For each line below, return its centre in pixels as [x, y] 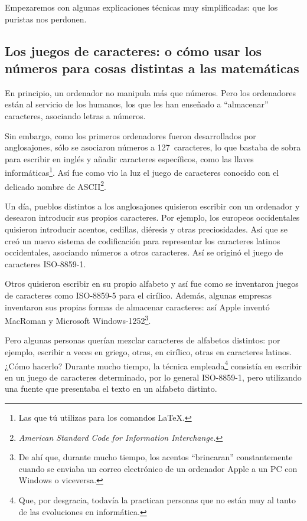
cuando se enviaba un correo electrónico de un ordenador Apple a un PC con [158, 468]
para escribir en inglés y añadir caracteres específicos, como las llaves [129, 158]
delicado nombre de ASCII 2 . [55, 185]
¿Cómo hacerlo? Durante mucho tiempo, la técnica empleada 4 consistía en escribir [153, 365]
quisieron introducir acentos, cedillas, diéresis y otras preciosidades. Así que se [146, 229]
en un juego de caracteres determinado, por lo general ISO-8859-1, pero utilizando [153, 377]
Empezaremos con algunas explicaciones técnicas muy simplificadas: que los [141, 7]
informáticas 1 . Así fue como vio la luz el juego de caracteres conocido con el [142, 171]
